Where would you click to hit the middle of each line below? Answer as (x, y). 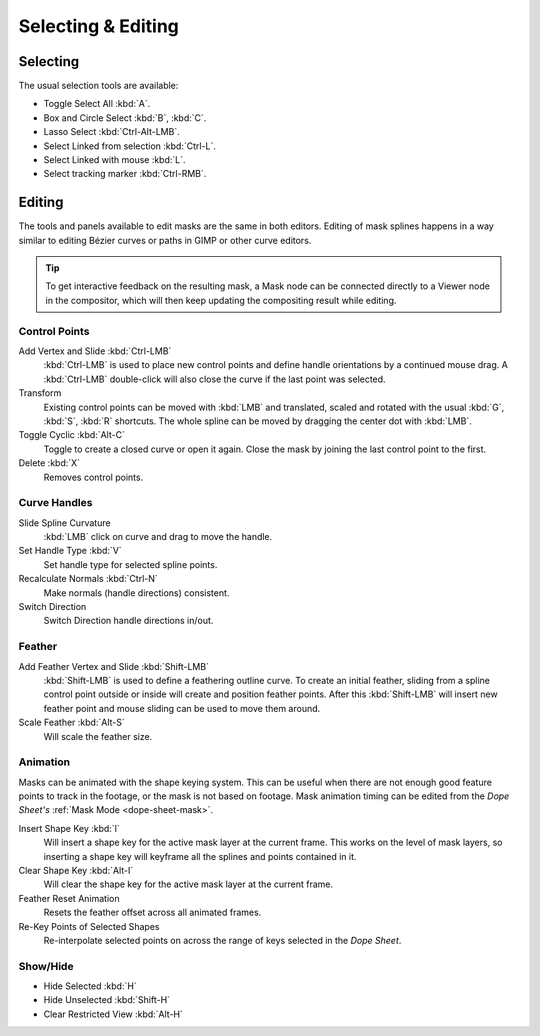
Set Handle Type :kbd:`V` (70, 551)
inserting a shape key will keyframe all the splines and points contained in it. (200, 856)
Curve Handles (55, 503)
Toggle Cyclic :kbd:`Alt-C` (71, 435)
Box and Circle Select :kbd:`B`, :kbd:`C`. (125, 117)
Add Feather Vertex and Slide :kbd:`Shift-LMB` (114, 666)
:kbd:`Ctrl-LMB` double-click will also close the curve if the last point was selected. (214, 379)
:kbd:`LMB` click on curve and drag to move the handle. (158, 537)
